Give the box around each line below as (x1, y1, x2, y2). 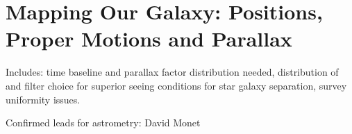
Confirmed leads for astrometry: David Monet (6, 115, 201, 130)
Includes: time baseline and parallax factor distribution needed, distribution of (6, 65, 339, 79)
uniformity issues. (6, 92, 81, 106)
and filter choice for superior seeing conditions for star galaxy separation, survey (6, 78, 347, 92)
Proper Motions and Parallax (6, 24, 292, 53)
